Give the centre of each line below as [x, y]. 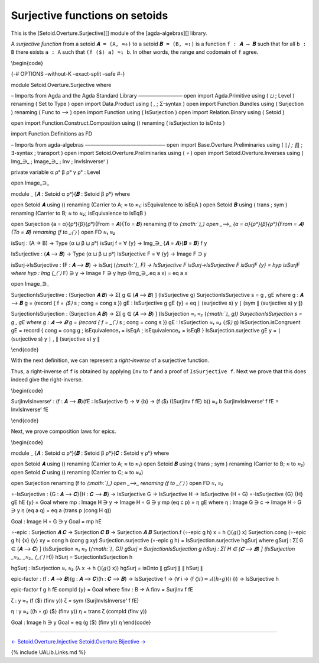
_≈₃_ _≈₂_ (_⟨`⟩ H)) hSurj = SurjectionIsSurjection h [72, 557]
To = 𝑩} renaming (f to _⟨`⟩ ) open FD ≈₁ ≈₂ [63, 232]
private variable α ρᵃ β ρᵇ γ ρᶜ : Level [56, 172]
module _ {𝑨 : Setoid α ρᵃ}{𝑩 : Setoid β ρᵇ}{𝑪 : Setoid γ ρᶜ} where [90, 453]
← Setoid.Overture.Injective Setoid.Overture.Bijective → [78, 641]
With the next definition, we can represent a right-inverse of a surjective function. [110, 360]
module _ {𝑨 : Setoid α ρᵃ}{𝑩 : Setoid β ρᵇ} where [70, 194]
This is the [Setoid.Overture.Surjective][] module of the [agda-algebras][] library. [109, 33]
